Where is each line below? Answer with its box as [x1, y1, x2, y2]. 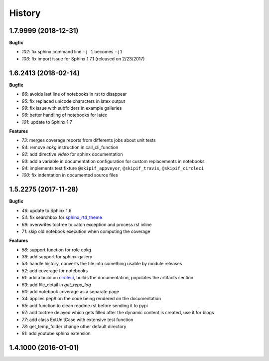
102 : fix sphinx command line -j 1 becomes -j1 [21, 49, 123, 55]
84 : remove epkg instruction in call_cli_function [21, 144, 119, 150]
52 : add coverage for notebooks [21, 267, 88, 274]
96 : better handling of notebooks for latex [21, 112, 107, 118]
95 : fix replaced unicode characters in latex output [21, 98, 126, 104]
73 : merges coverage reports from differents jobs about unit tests [21, 137, 156, 143]
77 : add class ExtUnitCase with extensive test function [21, 317, 134, 323]
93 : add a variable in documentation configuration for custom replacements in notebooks [21, 158, 205, 164]
